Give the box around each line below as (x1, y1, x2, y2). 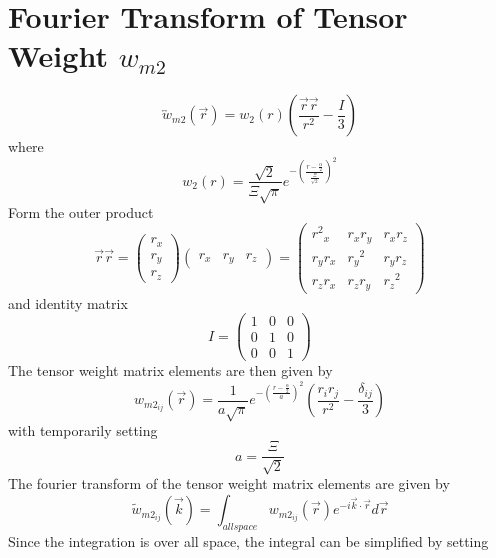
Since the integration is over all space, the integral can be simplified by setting (8, 530, 489, 551)
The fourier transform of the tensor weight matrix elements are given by (8, 473, 450, 494)
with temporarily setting (8, 420, 158, 441)
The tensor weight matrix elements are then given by (8, 360, 333, 381)
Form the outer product (8, 202, 154, 223)
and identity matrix (8, 292, 128, 313)
